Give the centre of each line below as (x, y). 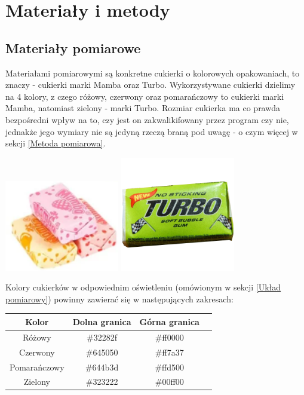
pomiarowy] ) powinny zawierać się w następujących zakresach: (119, 298)
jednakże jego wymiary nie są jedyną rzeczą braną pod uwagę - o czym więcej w (152, 131)
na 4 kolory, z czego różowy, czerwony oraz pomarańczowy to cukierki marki (145, 96)
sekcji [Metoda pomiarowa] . (56, 143)
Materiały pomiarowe (73, 48)
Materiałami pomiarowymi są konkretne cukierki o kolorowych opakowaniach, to (153, 73)
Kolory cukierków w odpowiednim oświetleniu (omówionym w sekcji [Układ (143, 287)
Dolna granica (102, 321)
